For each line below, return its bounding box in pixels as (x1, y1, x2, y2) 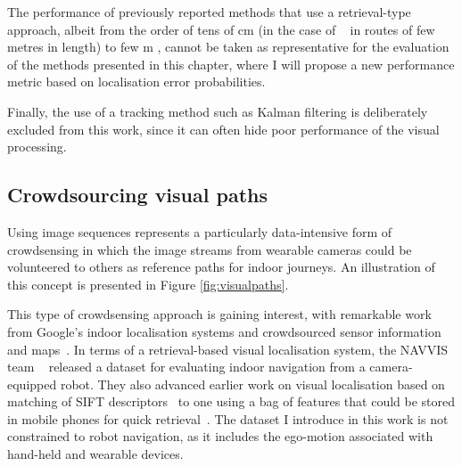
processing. (7, 137, 67, 156)
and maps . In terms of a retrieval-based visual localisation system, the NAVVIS (7, 339, 449, 358)
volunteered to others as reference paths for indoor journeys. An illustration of (7, 258, 435, 276)
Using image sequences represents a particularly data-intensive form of (7, 222, 392, 241)
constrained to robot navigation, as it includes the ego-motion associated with (7, 427, 433, 446)
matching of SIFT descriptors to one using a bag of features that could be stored (7, 392, 456, 411)
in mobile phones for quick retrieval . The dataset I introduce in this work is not (7, 409, 449, 428)
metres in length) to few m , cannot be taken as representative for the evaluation (7, 37, 450, 56)
